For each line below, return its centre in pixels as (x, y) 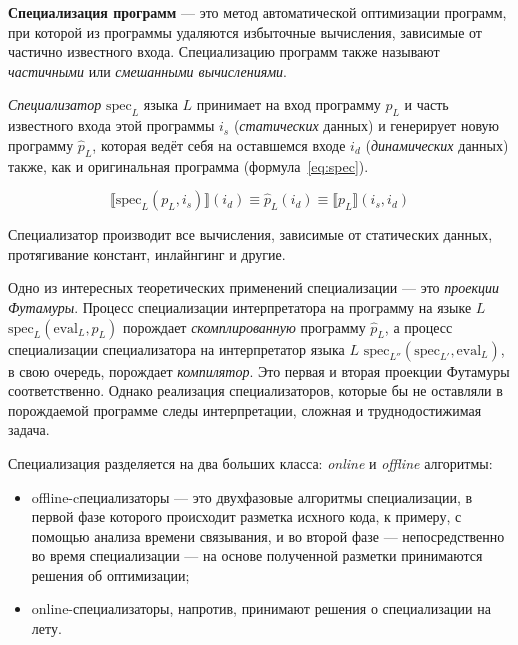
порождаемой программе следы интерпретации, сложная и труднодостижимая (245, 409)
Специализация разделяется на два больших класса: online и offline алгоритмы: (250, 462)
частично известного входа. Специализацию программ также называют (224, 51)
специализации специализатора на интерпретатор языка (176, 348)
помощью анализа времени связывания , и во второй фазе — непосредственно (268, 535)
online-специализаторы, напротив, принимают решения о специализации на (261, 608)
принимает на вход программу (288, 104)
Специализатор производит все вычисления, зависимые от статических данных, (250, 234)
